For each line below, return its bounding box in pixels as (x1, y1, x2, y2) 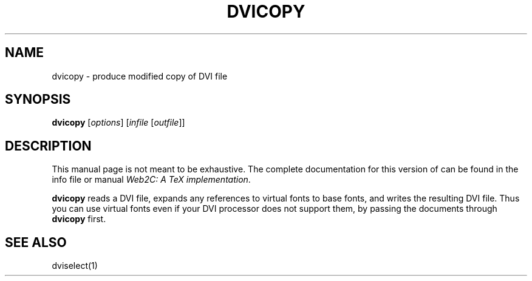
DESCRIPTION (5, 138, 92, 154)
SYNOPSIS (5, 92, 71, 107)
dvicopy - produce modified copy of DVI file (52, 70, 228, 81)
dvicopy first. (52, 214, 106, 225)
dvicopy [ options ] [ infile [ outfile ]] (52, 117, 185, 128)
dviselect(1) (52, 260, 98, 271)
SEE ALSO (5, 234, 67, 250)
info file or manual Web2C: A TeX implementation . (52, 174, 251, 185)
